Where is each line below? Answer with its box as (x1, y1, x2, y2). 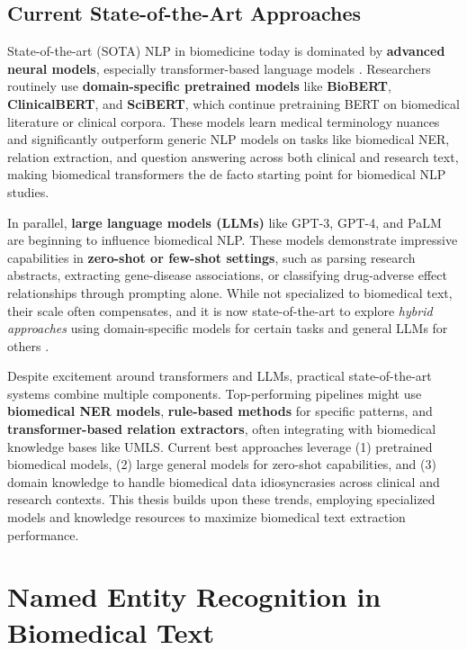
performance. (7, 525, 79, 544)
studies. (7, 182, 49, 201)
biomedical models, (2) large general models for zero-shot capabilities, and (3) (7, 455, 436, 474)
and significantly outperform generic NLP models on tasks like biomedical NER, (7, 130, 450, 149)
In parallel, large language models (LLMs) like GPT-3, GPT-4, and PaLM (7, 212, 442, 231)
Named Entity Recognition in (7, 578, 382, 615)
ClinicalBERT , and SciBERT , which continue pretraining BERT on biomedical (7, 94, 460, 113)
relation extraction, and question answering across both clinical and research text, (7, 147, 459, 166)
